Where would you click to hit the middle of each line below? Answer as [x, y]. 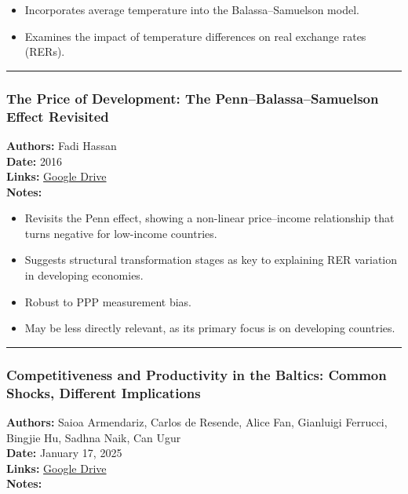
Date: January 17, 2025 [64, 453]
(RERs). [45, 51]
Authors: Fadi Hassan [62, 145]
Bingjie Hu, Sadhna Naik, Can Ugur [94, 437]
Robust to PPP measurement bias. [108, 301]
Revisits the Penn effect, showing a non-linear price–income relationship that [209, 218]
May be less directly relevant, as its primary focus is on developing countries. [210, 328]
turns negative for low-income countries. [121, 233]
